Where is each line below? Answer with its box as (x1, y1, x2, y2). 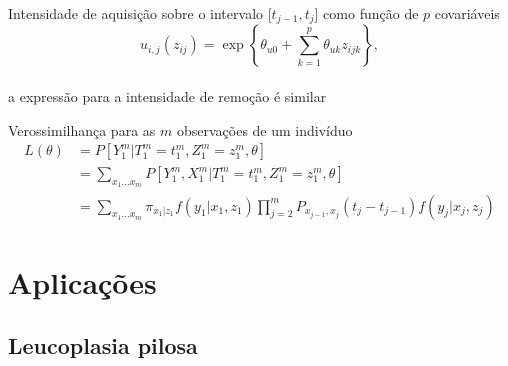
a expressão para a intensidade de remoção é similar (8, 86, 327, 107)
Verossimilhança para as (8, 119, 156, 140)
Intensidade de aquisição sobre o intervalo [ (8, 3, 272, 23)
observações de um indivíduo (176, 119, 353, 140)
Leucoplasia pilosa (8, 330, 198, 361)
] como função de (314, 3, 419, 23)
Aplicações (8, 261, 157, 302)
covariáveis (434, 3, 500, 23)
